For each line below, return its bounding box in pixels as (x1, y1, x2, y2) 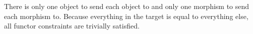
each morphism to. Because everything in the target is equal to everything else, (4, 10, 248, 21)
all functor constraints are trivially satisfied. (4, 20, 140, 31)
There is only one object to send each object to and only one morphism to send (4, 1, 249, 11)
